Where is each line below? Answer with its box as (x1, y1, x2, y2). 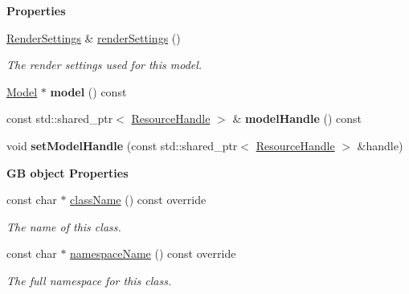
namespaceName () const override (70, 245, 236, 262)
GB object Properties (6, 164, 129, 181)
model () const (50, 83, 127, 100)
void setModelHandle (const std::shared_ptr (6, 137, 238, 153)
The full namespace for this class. (6, 272, 172, 288)
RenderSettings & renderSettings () (6, 29, 181, 46)
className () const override (70, 191, 207, 208)
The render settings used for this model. (6, 56, 202, 73)
